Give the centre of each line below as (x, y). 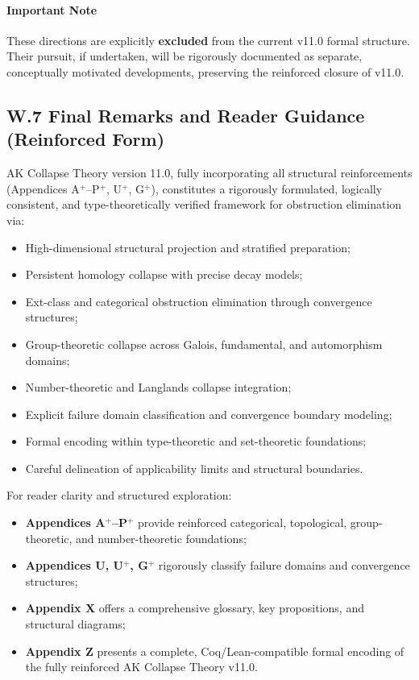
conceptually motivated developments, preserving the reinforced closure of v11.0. (205, 71)
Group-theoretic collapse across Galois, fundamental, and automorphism (204, 344)
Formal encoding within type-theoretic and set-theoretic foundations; (196, 441)
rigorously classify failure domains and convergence (284, 565)
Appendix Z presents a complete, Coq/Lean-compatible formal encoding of (215, 651)
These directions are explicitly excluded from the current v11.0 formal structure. (208, 40)
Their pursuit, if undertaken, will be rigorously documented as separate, (185, 56)
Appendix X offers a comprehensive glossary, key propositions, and (195, 608)
